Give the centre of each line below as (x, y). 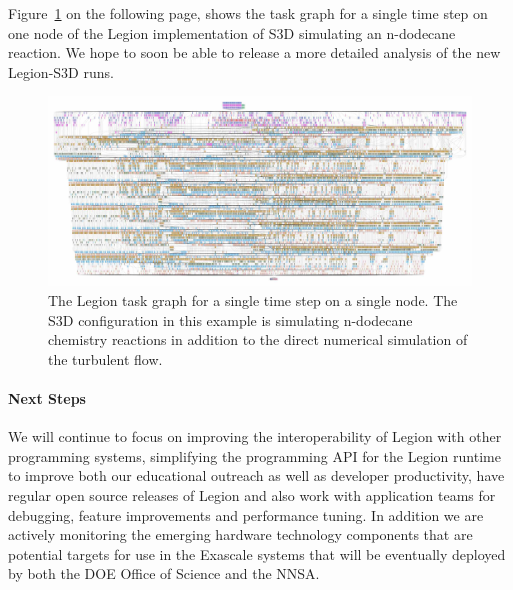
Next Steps (47, 397)
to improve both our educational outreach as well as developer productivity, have (256, 475)
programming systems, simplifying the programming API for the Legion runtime (254, 455)
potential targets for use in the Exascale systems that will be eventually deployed (257, 553)
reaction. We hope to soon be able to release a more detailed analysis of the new (254, 52)
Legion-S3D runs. (61, 71)
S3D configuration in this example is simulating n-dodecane (230, 319)
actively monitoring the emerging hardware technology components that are (240, 534)
